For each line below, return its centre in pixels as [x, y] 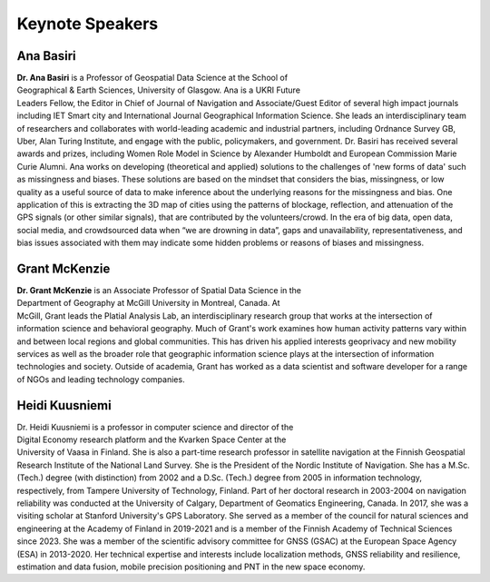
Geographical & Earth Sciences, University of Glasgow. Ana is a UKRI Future [159, 90]
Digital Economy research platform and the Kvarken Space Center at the [152, 439]
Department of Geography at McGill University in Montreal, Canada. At [148, 303]
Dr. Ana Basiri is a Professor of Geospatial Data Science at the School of [152, 78]
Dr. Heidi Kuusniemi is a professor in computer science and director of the [155, 427]
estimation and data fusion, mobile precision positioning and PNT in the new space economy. [191, 567]
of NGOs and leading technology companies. [101, 379]
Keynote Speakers [88, 24]
